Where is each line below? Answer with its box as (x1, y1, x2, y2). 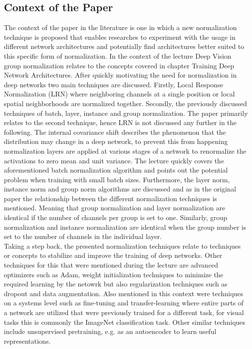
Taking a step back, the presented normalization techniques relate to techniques (4, 240, 241, 251)
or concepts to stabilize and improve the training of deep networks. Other (4, 250, 222, 260)
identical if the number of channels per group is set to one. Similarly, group (4, 212, 227, 222)
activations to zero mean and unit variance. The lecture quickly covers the (4, 155, 224, 165)
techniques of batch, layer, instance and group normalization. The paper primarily (4, 108, 248, 118)
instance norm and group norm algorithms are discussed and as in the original (4, 184, 236, 194)
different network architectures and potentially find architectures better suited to (4, 41, 244, 51)
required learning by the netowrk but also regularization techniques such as (4, 279, 228, 289)
